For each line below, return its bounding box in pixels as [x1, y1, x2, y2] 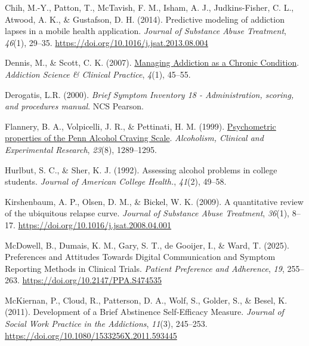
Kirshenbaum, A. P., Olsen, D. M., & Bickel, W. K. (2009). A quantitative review [5, 195, 304, 207]
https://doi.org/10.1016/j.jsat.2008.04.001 [18, 218, 172, 231]
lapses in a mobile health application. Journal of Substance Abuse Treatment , [5, 25, 286, 37]
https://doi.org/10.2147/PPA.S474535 [22, 274, 162, 286]
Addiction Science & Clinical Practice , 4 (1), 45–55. [5, 68, 191, 80]
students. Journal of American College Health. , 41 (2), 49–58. [5, 175, 227, 188]
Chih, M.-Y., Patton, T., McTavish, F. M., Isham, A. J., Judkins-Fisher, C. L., [5, 1, 294, 13]
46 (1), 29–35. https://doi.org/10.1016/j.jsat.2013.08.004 [5, 36, 208, 48]
